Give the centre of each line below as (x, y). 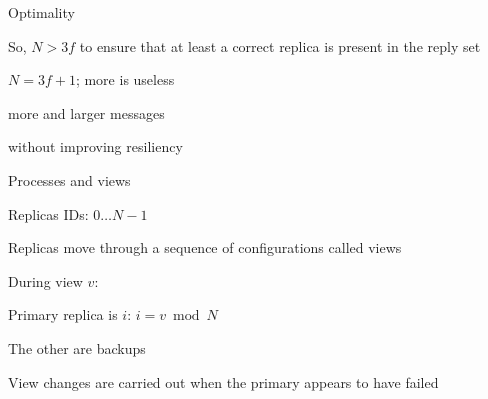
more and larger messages (86, 112)
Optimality (41, 12)
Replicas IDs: (48, 213)
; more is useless (125, 79)
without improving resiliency (95, 146)
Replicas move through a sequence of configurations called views (205, 247)
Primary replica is (63, 314)
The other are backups (77, 347)
